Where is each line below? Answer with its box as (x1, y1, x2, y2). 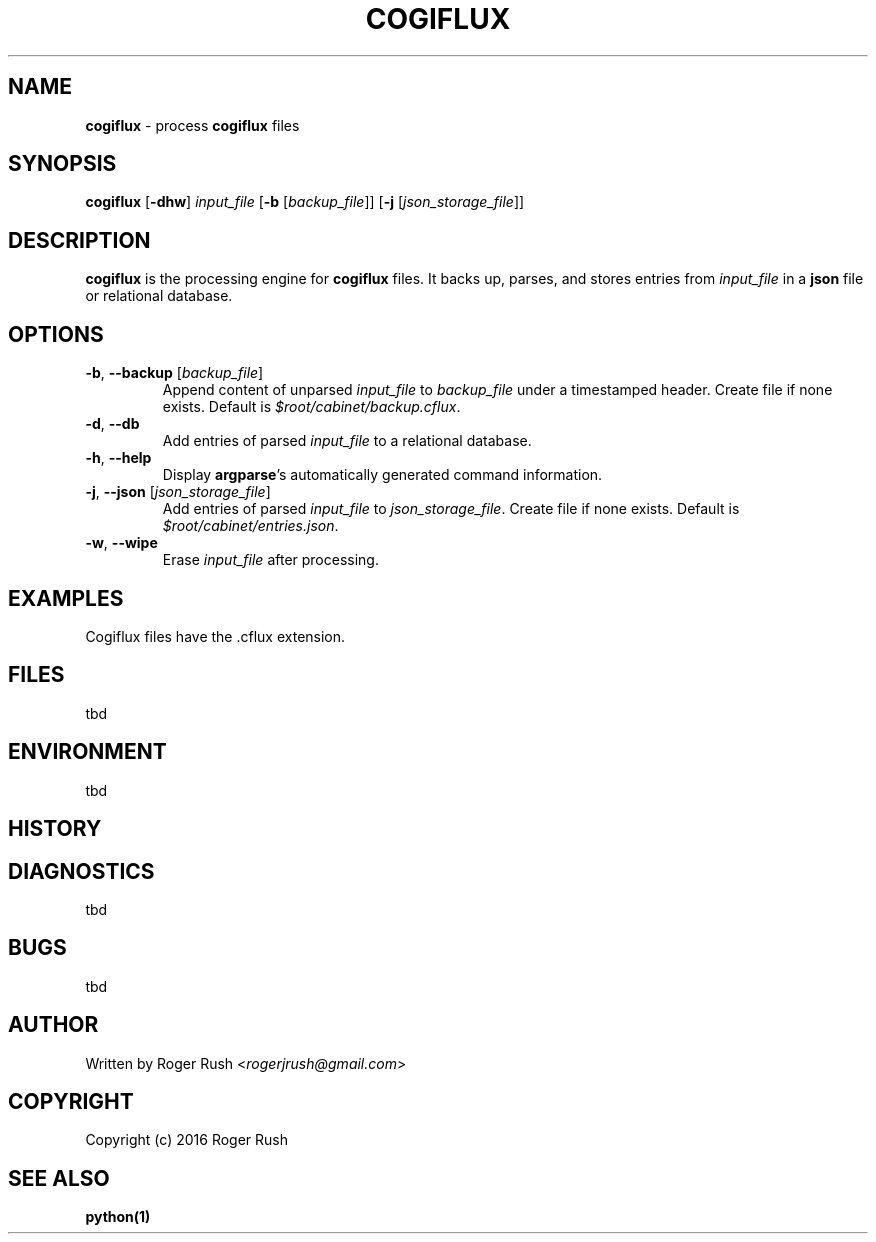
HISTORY (8, 816, 102, 842)
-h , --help (85, 449, 152, 467)
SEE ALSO (8, 1165, 110, 1191)
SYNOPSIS (8, 151, 117, 177)
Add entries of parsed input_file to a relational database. (162, 432, 532, 450)
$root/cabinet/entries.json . (162, 517, 339, 535)
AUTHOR (8, 1012, 99, 1038)
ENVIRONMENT (8, 739, 167, 765)
